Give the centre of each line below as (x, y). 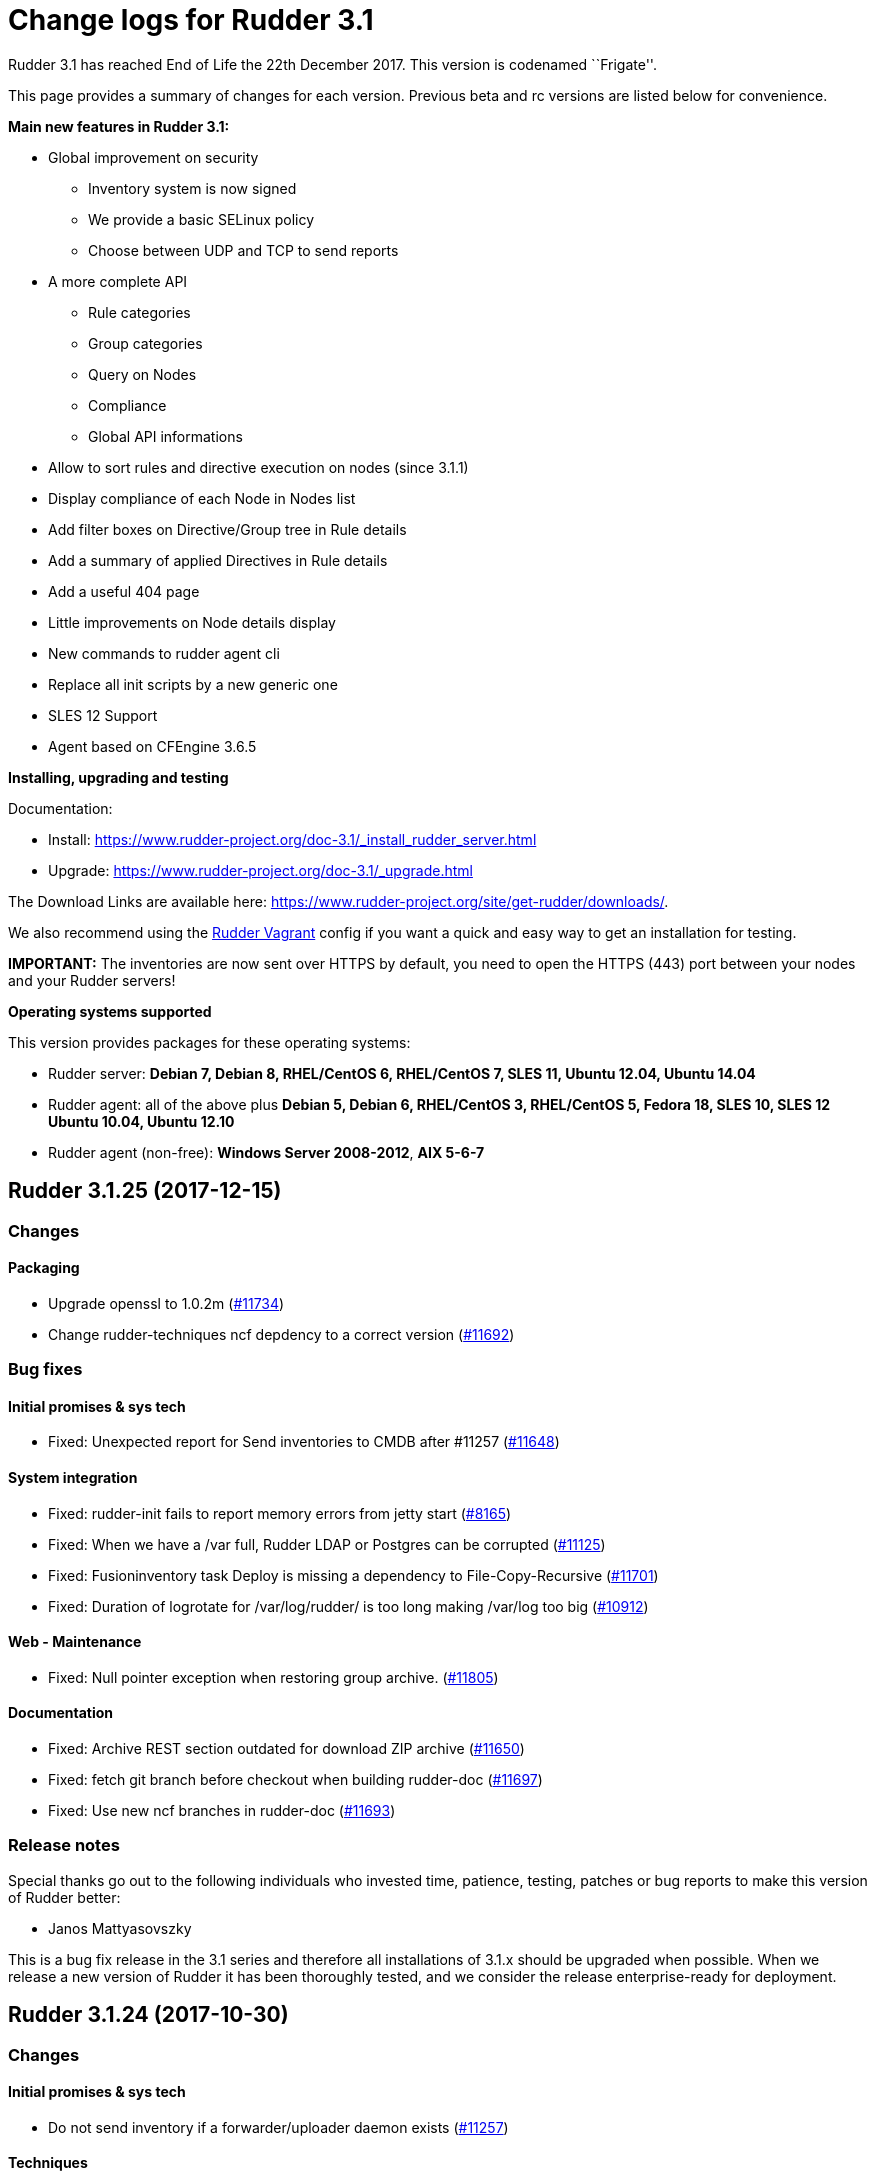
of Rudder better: (64, 1897)
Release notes (64, 1845)
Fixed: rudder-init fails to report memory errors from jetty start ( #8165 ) (280, 1513)
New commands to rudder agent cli (164, 653)
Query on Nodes (142, 374)
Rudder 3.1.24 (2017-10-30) (148, 2015)
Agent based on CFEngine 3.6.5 (152, 746)
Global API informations (165, 436)
